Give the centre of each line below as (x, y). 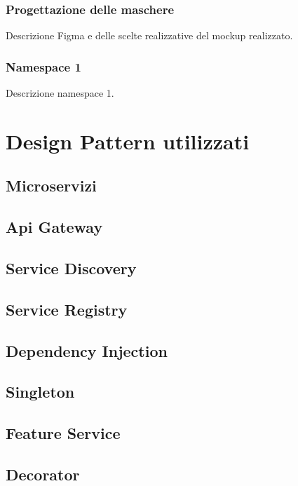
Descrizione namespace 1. (60, 93)
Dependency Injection (87, 350)
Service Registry (67, 309)
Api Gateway (54, 227)
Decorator (43, 474)
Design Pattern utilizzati (128, 141)
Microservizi (51, 185)
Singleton (40, 392)
